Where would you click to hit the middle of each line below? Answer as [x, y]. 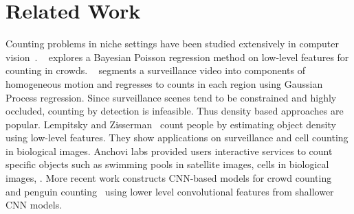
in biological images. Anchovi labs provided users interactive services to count [169, 151]
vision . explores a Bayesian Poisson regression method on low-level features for [177, 57]
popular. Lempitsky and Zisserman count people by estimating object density [171, 124]
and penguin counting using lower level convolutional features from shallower [170, 191]
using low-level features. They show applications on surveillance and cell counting [177, 138]
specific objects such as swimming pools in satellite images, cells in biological [167, 164]
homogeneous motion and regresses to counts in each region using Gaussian [164, 83]
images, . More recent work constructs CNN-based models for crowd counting [169, 178]
